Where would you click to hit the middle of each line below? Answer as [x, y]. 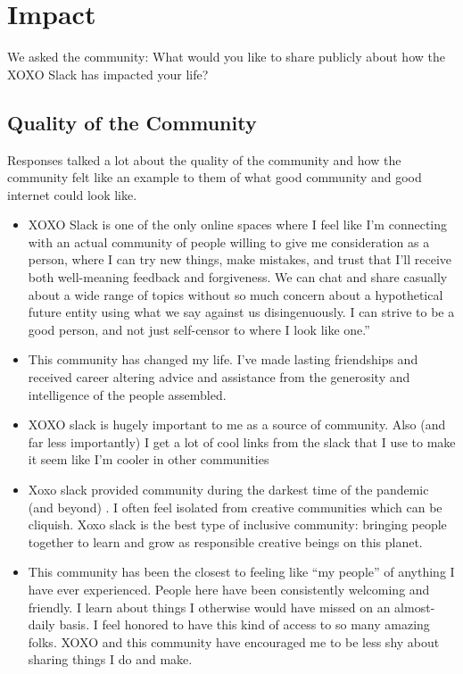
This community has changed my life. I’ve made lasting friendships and [223, 359]
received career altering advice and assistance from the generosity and [219, 377]
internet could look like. [72, 194]
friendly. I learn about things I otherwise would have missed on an [209, 607]
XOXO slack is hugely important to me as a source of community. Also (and [237, 424]
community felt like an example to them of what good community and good [215, 177]
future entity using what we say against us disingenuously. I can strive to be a [241, 312]
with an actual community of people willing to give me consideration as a [229, 241]
